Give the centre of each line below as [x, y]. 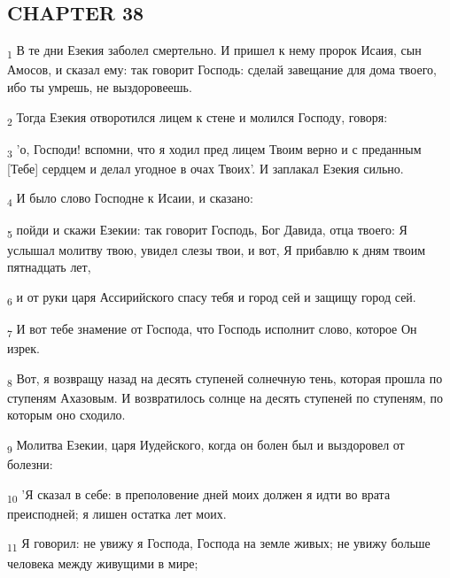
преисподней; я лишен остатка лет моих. [117, 513]
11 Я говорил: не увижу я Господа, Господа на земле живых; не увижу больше [219, 544]
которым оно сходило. [66, 415]
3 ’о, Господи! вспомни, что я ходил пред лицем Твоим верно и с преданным [214, 150]
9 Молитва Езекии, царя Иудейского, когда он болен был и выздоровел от [206, 445]
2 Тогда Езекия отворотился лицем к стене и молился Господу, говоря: [198, 118]
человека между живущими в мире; [103, 563]
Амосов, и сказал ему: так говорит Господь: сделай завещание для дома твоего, [222, 69]
